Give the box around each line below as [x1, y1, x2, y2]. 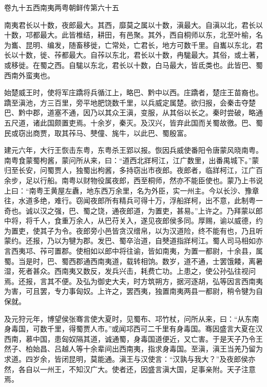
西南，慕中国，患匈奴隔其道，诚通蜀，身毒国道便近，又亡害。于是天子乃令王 [4, 333, 263, 344]
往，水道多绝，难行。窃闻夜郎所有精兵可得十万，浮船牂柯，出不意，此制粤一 [4, 195, 263, 206]
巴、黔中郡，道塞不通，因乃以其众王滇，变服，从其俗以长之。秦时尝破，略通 [4, 107, 263, 118]
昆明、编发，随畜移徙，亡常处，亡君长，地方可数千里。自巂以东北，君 [25, 39, 263, 50]
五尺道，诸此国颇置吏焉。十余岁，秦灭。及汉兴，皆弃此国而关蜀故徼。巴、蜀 [4, 117, 263, 128]
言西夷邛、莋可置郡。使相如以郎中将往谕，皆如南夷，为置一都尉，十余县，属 [4, 245, 263, 256]
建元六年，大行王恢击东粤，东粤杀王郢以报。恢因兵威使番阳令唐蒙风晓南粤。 [4, 145, 263, 155]
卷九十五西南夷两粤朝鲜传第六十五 [4, 2, 119, 12]
